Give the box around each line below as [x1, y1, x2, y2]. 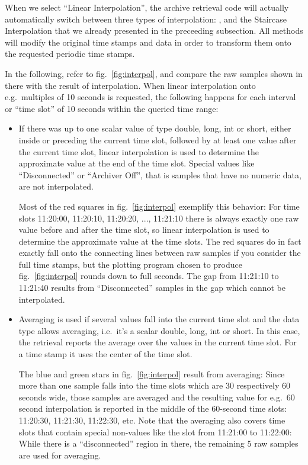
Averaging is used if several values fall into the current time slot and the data [18, 313, 300, 325]
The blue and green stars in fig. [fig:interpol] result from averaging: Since [18, 367, 285, 380]
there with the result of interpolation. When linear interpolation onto [5, 79, 256, 91]
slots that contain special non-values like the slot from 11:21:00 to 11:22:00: [18, 425, 292, 438]
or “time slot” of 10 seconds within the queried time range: [5, 102, 219, 114]
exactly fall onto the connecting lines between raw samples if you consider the [18, 246, 301, 259]
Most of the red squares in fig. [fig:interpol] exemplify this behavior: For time [18, 200, 300, 212]
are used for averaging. [18, 448, 101, 461]
